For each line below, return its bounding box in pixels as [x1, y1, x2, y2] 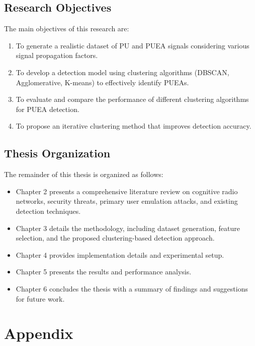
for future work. [16, 293, 65, 304]
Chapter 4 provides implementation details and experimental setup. [16, 249, 224, 260]
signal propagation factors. [16, 50, 98, 61]
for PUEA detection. [16, 103, 79, 114]
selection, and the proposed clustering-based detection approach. [16, 233, 215, 243]
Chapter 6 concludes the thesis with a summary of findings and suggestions [16, 283, 248, 294]
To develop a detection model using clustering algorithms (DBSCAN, [16, 67, 229, 77]
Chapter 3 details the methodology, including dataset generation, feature [16, 222, 240, 233]
